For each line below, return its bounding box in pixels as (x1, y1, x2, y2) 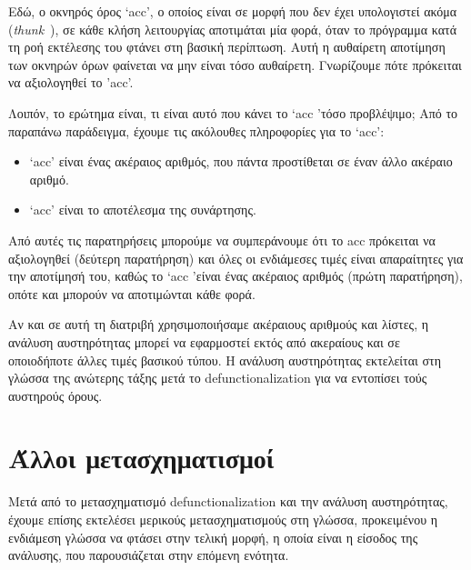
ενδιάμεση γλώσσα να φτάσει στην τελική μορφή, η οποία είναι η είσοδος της (8, 527, 418, 546)
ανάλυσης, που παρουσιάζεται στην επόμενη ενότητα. (8, 545, 289, 565)
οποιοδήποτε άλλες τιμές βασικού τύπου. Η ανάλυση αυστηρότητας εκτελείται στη (8, 350, 441, 369)
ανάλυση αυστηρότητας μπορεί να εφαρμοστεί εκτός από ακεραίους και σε (8, 332, 400, 351)
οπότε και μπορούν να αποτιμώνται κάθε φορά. (8, 284, 256, 303)
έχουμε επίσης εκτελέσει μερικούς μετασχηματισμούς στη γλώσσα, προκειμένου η (8, 510, 438, 528)
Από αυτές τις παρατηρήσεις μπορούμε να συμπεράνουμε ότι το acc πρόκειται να (8, 230, 436, 249)
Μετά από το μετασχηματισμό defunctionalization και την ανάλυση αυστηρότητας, (8, 492, 448, 511)
